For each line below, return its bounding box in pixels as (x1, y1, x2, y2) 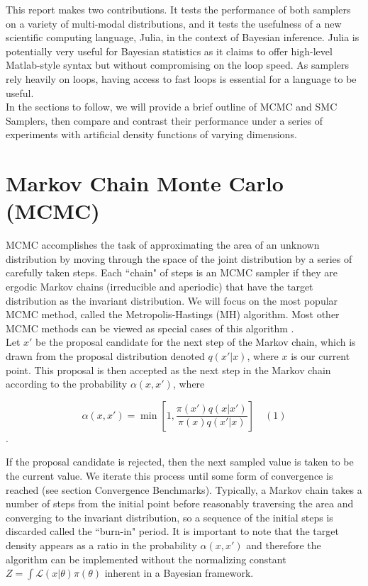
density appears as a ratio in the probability (6, 537, 197, 552)
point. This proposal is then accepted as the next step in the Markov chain (6, 362, 331, 377)
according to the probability (6, 376, 128, 391)
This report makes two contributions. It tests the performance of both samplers (6, 2, 351, 16)
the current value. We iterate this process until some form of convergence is (6, 468, 333, 483)
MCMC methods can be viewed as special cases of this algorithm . (6, 320, 294, 335)
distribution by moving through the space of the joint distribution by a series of (6, 251, 352, 266)
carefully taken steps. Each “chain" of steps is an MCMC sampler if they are (6, 265, 338, 280)
